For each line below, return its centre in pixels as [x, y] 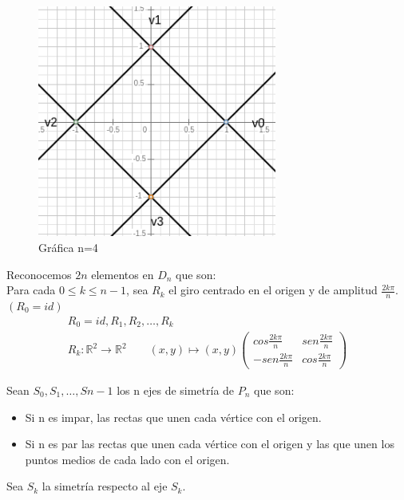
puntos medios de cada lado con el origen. [127, 459]
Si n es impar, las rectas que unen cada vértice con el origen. [173, 417]
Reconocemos [39, 274]
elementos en [123, 274]
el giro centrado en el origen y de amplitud [273, 290]
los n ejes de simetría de [176, 390]
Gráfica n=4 [68, 248]
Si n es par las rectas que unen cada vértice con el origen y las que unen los [210, 444]
